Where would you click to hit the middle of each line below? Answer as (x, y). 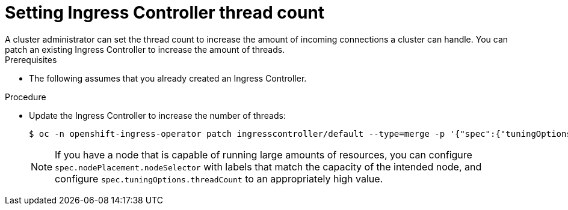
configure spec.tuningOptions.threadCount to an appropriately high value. (219, 178)
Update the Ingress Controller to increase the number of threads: (157, 115)
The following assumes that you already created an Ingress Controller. (168, 78)
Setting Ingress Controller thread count (165, 13)
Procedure (26, 97)
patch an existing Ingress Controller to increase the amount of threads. (145, 49)
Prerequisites (31, 59)
